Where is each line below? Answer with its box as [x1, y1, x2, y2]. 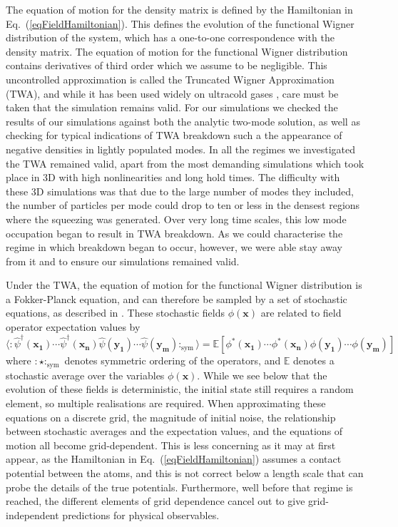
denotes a [293, 353, 335, 368]
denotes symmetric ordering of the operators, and [64, 353, 281, 368]
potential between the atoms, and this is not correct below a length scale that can [6, 465, 364, 480]
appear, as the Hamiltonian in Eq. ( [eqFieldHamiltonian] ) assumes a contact [6, 451, 342, 466]
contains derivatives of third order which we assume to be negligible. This [6, 58, 327, 73]
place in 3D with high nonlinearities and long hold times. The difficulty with [6, 170, 340, 185]
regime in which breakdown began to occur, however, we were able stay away [6, 240, 342, 255]
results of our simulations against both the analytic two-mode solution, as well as [6, 113, 360, 128]
